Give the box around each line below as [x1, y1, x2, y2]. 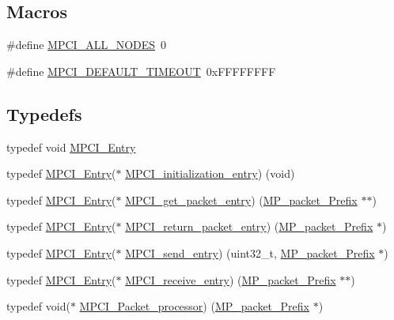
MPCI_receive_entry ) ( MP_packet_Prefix [125, 271, 336, 288]
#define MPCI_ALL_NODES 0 [6, 36, 167, 53]
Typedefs [6, 101, 82, 126]
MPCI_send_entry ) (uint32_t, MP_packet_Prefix [125, 244, 375, 261]
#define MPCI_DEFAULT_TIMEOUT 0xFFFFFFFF [6, 62, 276, 79]
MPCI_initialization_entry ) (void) [125, 165, 295, 182]
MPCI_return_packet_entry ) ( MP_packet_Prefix [125, 218, 373, 235]
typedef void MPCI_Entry [6, 138, 136, 155]
